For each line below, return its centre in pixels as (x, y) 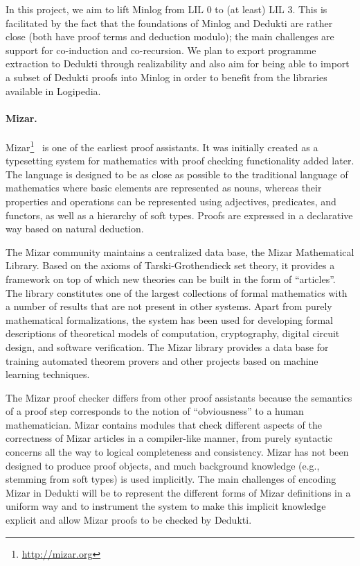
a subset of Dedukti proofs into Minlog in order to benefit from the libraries (166, 77)
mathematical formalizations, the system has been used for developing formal (169, 319)
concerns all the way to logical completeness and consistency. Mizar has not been (177, 452)
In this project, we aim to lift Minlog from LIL (105, 9)
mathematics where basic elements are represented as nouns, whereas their (164, 188)
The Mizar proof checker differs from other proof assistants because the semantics (179, 397)
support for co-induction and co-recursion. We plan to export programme (161, 50)
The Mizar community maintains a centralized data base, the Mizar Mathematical (180, 251)
